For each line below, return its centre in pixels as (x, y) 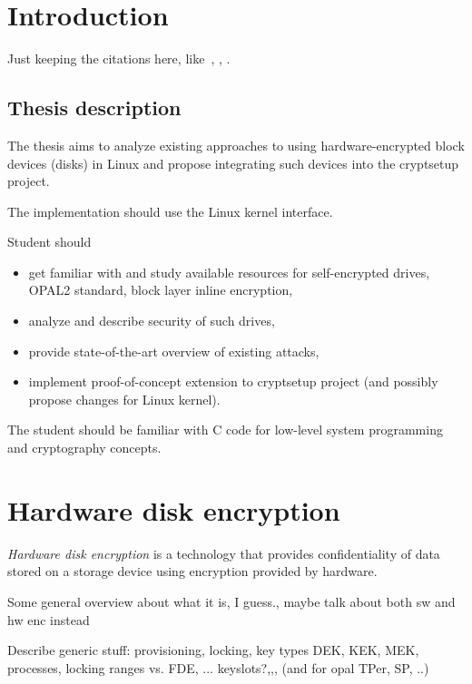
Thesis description (94, 107)
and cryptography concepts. (84, 448)
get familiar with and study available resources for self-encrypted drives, (229, 272)
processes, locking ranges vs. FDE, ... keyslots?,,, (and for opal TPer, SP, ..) (218, 667)
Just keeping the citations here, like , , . (119, 59)
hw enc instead (49, 619)
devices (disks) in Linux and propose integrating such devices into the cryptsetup (233, 163)
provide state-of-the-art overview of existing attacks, (174, 351)
